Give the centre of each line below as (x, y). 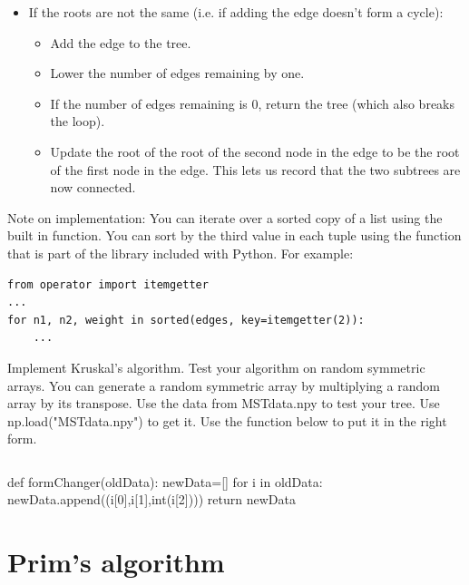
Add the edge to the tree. (121, 42)
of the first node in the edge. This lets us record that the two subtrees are (255, 169)
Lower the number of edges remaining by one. (177, 73)
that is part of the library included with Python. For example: (181, 253)
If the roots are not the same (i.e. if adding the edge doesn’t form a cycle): (236, 12)
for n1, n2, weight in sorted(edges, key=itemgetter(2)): (186, 320)
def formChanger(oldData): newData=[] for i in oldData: (165, 481)
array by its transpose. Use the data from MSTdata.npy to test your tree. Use (224, 403)
